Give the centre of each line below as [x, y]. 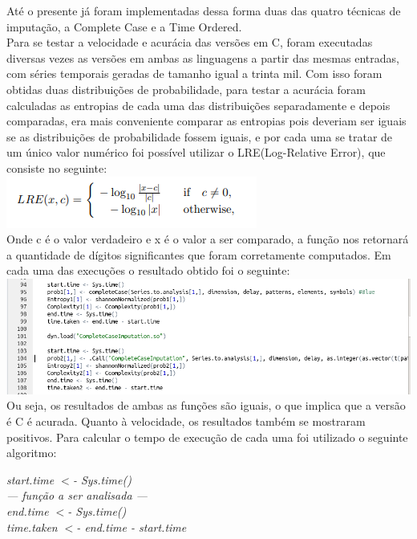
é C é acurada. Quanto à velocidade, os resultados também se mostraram [186, 421]
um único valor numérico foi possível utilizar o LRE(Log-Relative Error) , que [196, 152]
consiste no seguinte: [57, 167]
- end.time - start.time [132, 527]
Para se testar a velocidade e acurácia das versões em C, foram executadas [190, 42]
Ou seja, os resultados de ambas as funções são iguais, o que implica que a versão [206, 405]
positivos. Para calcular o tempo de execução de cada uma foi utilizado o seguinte [207, 437]
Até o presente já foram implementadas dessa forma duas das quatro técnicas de [204, 10]
